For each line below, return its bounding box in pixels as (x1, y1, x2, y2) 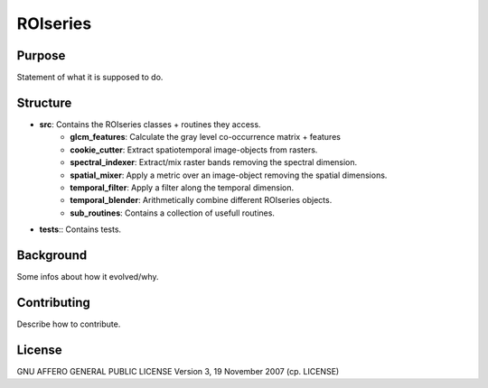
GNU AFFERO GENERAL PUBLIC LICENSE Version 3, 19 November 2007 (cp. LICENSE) (16, 365, 340, 376)
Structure (16, 95, 72, 110)
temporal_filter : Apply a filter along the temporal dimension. (70, 181, 295, 193)
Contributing (16, 294, 90, 310)
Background (16, 247, 88, 263)
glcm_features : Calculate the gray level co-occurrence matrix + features (70, 132, 341, 143)
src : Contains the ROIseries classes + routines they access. (39, 118, 261, 130)
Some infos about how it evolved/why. (16, 272, 159, 282)
